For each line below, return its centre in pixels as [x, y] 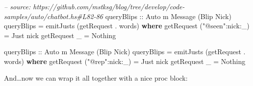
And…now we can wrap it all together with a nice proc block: [96, 77]
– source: [17, 6]
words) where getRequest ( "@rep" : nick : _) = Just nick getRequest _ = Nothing [125, 61]
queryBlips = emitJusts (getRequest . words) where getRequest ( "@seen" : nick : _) [127, 26]
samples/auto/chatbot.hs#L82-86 [53, 16]
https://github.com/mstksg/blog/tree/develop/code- [109, 6]
